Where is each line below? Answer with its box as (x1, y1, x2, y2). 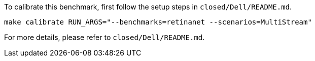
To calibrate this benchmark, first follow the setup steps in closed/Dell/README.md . (4, 2, 292, 11)
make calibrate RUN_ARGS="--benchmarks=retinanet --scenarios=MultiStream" (4, 18, 312, 26)
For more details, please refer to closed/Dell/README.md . (4, 33, 205, 41)
